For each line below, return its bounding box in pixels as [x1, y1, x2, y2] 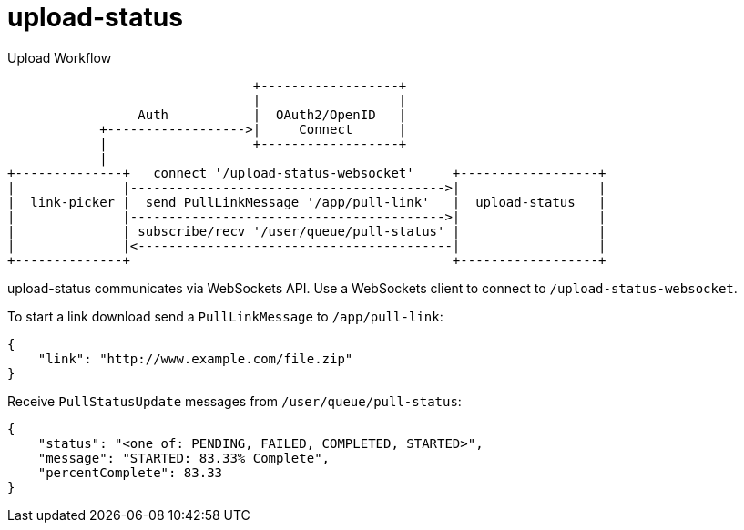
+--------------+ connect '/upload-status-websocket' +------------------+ [7, 165, 606, 180]
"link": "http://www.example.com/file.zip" [37, 351, 353, 366]
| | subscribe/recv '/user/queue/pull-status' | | [7, 223, 606, 239]
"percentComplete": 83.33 [37, 464, 223, 480]
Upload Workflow [7, 49, 112, 66]
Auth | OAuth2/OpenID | [138, 107, 407, 122]
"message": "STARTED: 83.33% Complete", [37, 450, 331, 465]
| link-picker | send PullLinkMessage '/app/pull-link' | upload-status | [7, 194, 606, 209]
